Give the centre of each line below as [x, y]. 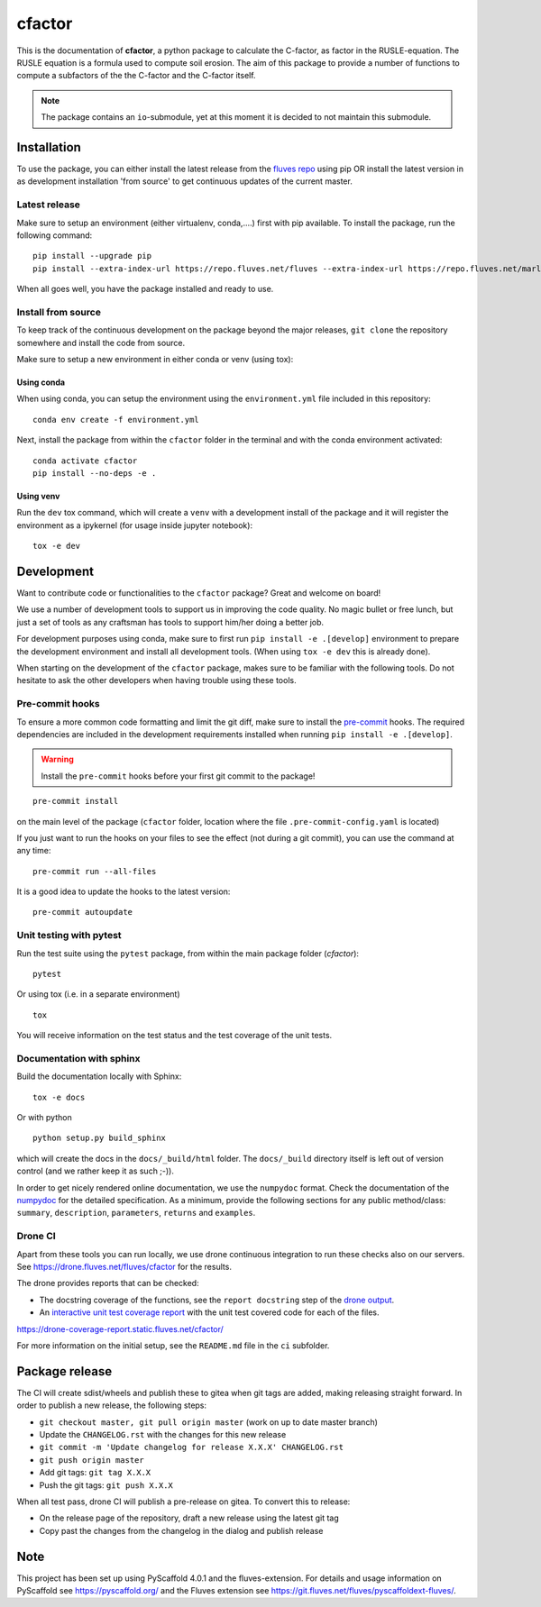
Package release [64, 1371]
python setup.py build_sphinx [100, 1138]
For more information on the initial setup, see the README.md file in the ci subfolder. [173, 1345]
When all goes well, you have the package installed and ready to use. [145, 289]
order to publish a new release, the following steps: [112, 1405]
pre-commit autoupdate [83, 912]
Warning [57, 759]
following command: [55, 235]
